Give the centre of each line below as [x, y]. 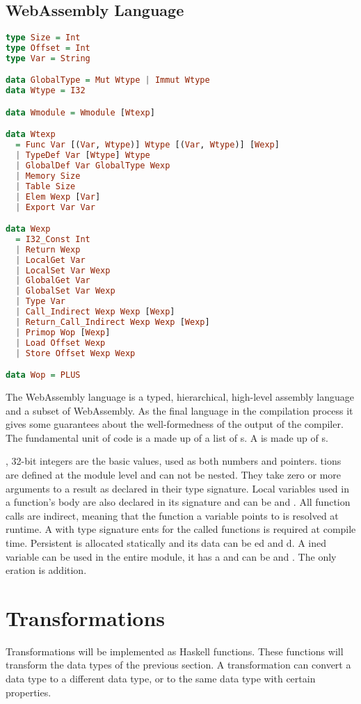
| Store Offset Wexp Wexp [75, 353]
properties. [29, 692]
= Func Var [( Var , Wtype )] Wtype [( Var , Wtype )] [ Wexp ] [147, 145]
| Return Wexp [48, 249]
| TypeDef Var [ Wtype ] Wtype [83, 155]
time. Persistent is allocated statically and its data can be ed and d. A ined [166, 542]
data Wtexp [31, 135]
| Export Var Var [55, 207]
